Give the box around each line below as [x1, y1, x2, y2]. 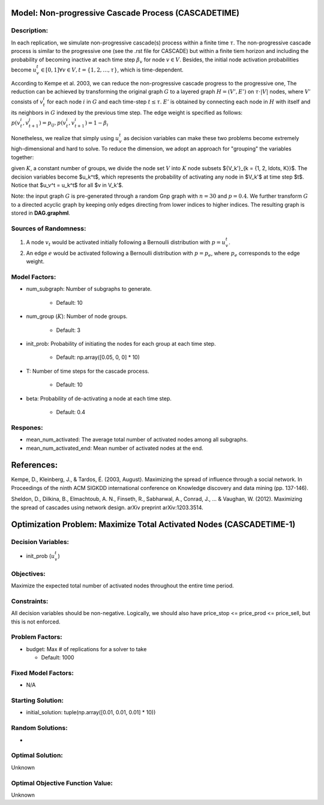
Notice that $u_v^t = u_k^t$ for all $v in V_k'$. [11, 182, 124, 189]
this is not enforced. [11, 618, 61, 625]
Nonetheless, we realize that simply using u [11, 134, 119, 141]
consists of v [11, 98, 43, 105]
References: [11, 460, 58, 470]
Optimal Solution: [11, 751, 63, 760]
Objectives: [11, 569, 46, 578]
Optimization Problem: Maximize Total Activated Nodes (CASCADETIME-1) [11, 519, 296, 530]
